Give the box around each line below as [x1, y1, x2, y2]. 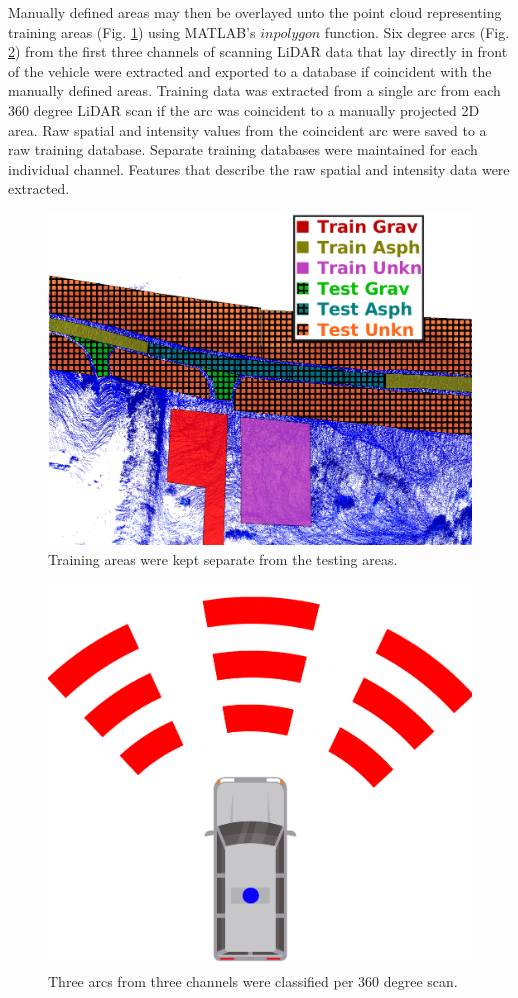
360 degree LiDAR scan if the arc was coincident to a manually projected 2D [8, 99, 480, 120]
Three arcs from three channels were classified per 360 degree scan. [48, 970, 458, 991]
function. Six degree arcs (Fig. [324, 21, 510, 42]
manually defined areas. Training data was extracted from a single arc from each [8, 80, 501, 101]
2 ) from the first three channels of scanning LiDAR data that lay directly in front [8, 41, 508, 62]
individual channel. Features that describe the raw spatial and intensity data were [8, 158, 510, 179]
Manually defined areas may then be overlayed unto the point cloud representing [8, 2, 502, 22]
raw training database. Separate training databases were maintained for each [8, 139, 478, 160]
